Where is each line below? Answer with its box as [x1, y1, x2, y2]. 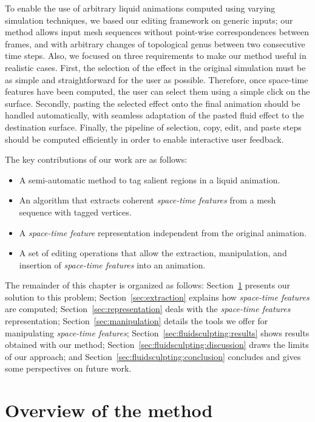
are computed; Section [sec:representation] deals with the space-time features [5, 302, 291, 315]
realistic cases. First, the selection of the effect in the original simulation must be [5, 61, 306, 73]
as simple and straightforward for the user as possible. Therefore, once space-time [5, 73, 308, 86]
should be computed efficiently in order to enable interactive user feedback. [5, 132, 284, 145]
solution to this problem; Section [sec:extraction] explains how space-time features [5, 290, 310, 303]
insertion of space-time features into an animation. [19, 258, 206, 271]
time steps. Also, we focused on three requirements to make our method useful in [5, 49, 307, 62]
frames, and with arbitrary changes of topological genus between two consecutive [5, 37, 305, 50]
